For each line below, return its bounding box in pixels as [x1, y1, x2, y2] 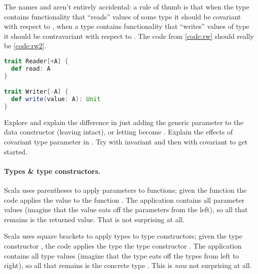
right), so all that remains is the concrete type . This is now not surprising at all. [4, 260, 252, 271]
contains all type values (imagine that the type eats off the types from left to [4, 250, 239, 261]
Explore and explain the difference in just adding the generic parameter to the [4, 117, 244, 127]
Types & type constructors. [4, 165, 101, 176]
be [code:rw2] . [4, 40, 46, 51]
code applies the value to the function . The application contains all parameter [4, 194, 245, 205]
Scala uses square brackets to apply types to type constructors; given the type [4, 231, 243, 241]
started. [4, 146, 27, 156]
